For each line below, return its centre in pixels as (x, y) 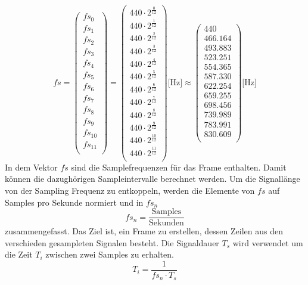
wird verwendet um (268, 242)
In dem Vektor (31, 167)
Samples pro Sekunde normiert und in (74, 202)
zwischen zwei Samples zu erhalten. (110, 254)
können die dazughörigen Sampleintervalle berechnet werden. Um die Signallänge (153, 179)
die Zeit (19, 254)
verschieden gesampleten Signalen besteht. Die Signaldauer (112, 242)
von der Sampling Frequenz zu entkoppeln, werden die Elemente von (130, 190)
